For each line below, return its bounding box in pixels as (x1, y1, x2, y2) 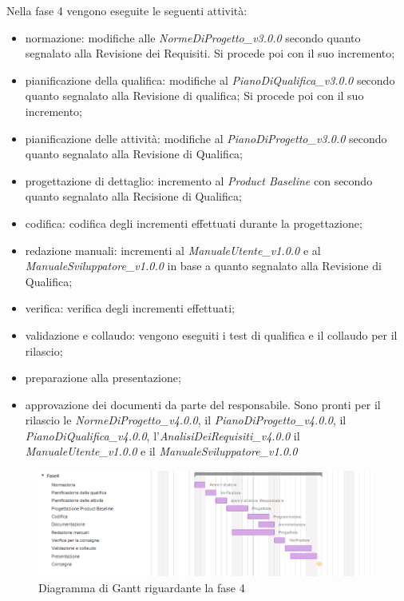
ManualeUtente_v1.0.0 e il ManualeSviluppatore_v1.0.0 (25, 443, 298, 460)
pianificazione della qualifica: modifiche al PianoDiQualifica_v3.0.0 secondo (25, 71, 395, 88)
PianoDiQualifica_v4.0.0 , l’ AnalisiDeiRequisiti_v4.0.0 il (25, 427, 300, 444)
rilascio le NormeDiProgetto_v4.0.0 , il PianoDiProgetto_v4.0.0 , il (25, 412, 347, 428)
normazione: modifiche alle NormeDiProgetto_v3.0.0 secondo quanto (25, 29, 361, 46)
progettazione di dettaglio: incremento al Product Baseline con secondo (25, 172, 373, 189)
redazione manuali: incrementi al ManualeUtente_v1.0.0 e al (25, 241, 321, 258)
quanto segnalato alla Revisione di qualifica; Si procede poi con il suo (25, 87, 364, 104)
